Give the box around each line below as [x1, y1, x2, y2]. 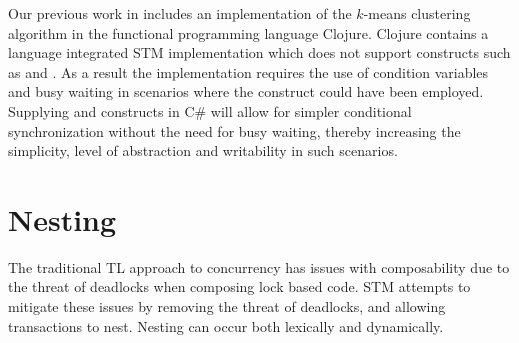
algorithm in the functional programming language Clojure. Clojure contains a [8, 22, 489, 43]
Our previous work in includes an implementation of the [8, 3, 352, 23]
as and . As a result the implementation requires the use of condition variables [8, 61, 489, 82]
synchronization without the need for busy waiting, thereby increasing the [8, 120, 461, 141]
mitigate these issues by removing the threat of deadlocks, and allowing [8, 296, 446, 317]
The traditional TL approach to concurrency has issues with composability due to [8, 256, 510, 277]
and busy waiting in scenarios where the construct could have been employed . [8, 81, 484, 102]
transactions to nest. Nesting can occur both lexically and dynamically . [8, 315, 444, 336]
